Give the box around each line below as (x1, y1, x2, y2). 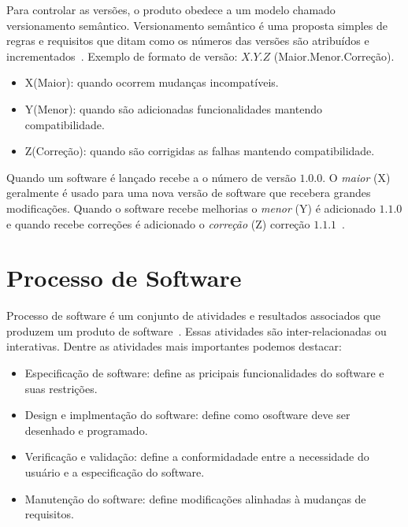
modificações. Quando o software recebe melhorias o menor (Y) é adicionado (6, 199, 376, 216)
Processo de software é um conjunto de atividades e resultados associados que (6, 307, 381, 324)
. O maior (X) (322, 169, 391, 185)
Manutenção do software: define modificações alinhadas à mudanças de (24, 490, 366, 507)
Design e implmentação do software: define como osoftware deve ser (24, 406, 351, 423)
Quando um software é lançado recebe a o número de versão (6, 169, 296, 185)
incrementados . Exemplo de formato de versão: (6, 47, 238, 64)
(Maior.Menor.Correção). (273, 47, 395, 64)
